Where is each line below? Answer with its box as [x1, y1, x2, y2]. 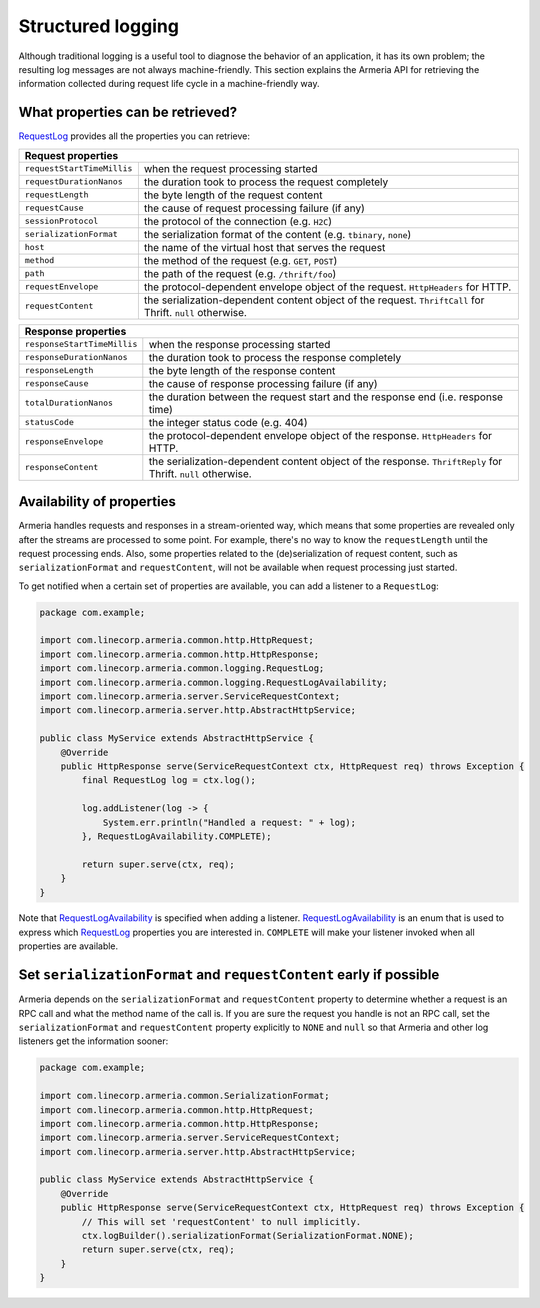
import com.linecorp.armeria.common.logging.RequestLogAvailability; [39, 676, 388, 688]
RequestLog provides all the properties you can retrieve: [18, 130, 250, 142]
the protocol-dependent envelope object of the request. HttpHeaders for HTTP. [143, 280, 512, 294]
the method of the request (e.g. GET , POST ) [143, 253, 338, 267]
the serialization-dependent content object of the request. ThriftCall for [143, 293, 485, 307]
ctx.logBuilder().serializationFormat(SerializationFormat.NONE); [81, 1230, 415, 1242]
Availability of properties [18, 493, 177, 510]
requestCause [24, 203, 84, 214]
